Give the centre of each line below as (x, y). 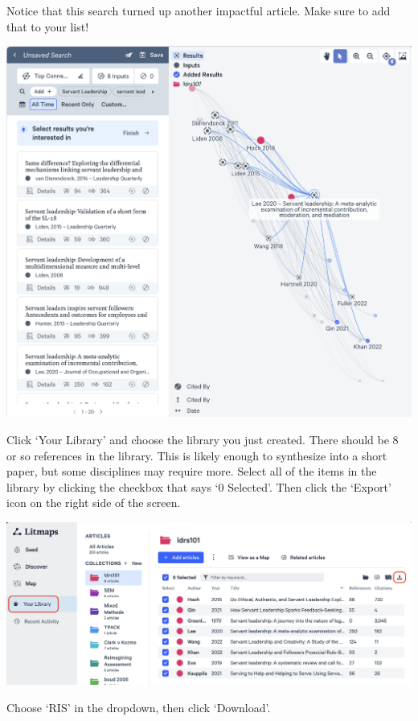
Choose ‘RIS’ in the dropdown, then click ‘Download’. (139, 707)
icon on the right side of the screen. (94, 503)
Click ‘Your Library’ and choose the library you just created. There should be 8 (203, 439)
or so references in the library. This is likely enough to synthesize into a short (197, 455)
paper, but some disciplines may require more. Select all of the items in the (192, 471)
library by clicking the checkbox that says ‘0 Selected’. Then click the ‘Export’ (199, 486)
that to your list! (48, 26)
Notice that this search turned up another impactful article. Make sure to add (199, 10)
